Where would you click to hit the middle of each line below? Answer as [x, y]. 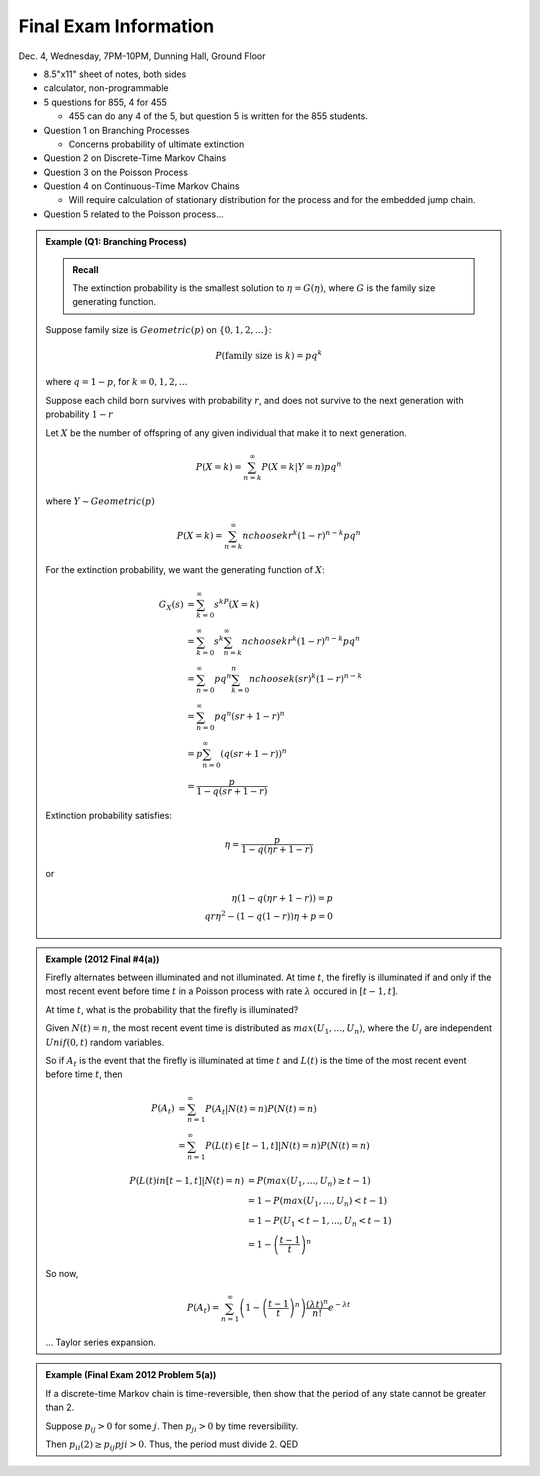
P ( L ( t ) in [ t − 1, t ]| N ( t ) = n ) [187, 1181]
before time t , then [84, 1074]
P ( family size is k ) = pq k [269, 354]
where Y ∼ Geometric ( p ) [100, 501]
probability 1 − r [79, 414]
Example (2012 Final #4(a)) [102, 959]
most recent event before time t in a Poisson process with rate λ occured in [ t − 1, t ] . [222, 991]
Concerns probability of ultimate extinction [156, 144]
